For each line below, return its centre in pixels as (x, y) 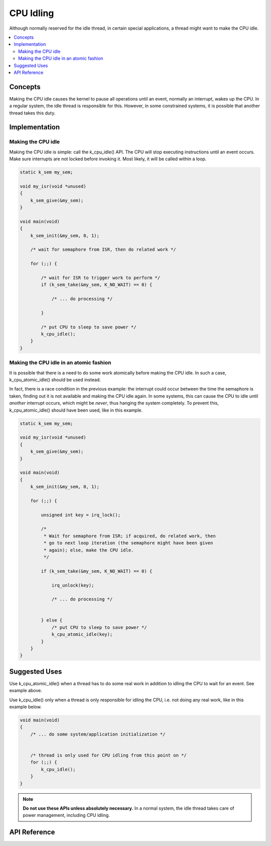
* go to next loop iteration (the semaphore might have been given (128, 543)
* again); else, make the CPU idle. (89, 550)
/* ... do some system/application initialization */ (98, 734)
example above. (26, 691)
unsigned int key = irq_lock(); (81, 515)
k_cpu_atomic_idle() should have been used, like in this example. (76, 410)
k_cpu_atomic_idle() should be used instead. (55, 380)
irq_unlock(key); (73, 585)
